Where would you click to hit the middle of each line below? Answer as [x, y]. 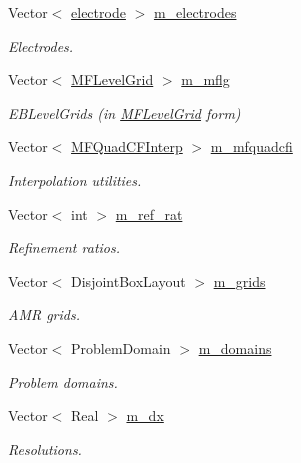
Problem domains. [63, 381]
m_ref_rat [149, 213]
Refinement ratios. [64, 247]
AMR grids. [44, 314]
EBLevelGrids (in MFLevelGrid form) [124, 112]
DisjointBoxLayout [128, 280]
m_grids [239, 280]
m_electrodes [195, 12]
